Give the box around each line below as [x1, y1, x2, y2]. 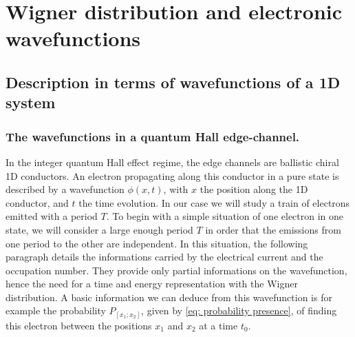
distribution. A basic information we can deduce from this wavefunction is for [6, 289, 332, 304]
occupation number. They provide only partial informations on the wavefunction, [6, 263, 347, 277]
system [6, 92, 56, 113]
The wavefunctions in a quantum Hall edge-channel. [6, 127, 300, 145]
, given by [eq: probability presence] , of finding [141, 303, 337, 318]
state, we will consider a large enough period [6, 222, 193, 236]
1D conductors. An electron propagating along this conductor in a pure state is [6, 168, 339, 183]
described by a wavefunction [6, 182, 125, 196]
